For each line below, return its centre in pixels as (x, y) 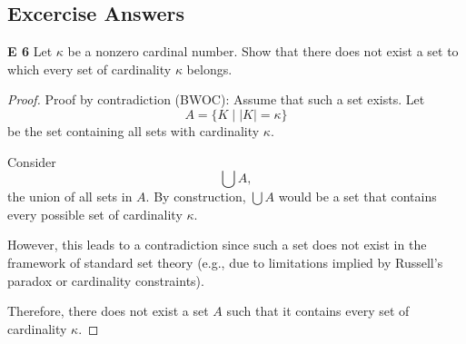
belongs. (209, 69)
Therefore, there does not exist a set (108, 311)
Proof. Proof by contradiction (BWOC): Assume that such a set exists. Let (216, 99)
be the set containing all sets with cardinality (134, 130)
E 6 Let (30, 51)
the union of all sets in (70, 197)
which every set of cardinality (89, 69)
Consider (32, 161)
